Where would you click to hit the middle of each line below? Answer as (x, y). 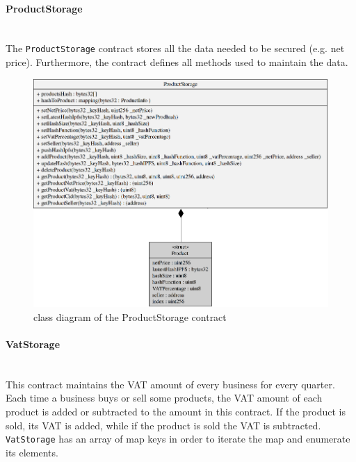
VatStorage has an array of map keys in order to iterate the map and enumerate (178, 439)
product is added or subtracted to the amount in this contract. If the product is (176, 412)
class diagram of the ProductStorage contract (130, 316)
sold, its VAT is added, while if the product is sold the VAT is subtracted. (163, 425)
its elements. (32, 452)
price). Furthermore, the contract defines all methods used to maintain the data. (177, 62)
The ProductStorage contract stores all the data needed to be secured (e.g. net (175, 48)
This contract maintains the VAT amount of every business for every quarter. (170, 384)
